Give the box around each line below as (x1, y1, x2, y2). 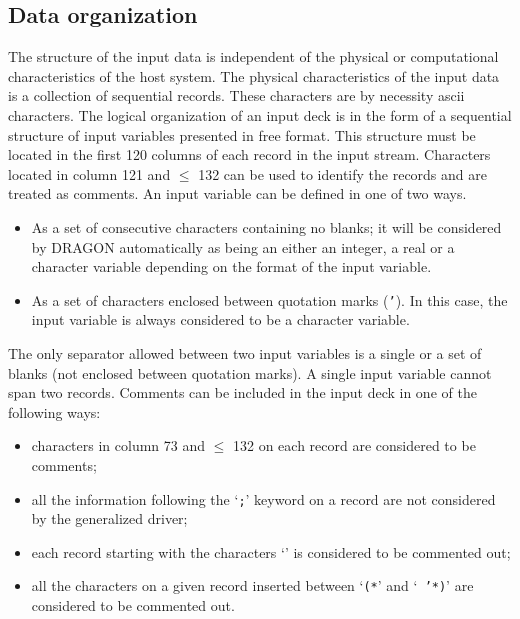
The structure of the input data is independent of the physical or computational (8, 46, 499, 67)
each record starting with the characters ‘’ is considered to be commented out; (31, 541, 511, 562)
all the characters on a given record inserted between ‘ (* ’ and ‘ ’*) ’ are (31, 575, 474, 596)
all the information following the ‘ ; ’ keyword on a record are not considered (31, 488, 496, 509)
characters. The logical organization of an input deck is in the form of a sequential (8, 104, 512, 125)
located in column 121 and (8, 163, 171, 184)
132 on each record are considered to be (232, 435, 476, 456)
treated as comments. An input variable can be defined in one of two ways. (8, 183, 467, 204)
